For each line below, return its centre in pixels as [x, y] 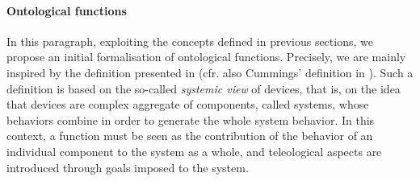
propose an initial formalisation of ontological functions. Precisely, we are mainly [206, 57]
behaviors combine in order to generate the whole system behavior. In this [191, 119]
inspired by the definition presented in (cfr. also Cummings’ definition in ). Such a [210, 72]
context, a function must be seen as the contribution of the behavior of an [190, 136]
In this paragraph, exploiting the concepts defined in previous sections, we [190, 41]
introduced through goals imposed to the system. [128, 167]
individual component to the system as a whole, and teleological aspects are [194, 151]
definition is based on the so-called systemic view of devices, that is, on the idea [204, 88]
